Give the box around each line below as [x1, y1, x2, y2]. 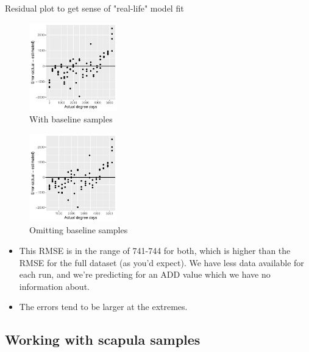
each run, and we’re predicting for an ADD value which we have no [19, 268, 271, 281]
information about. [19, 280, 90, 292]
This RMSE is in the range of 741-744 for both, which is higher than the [19, 244, 291, 256]
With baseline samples [29, 113, 113, 125]
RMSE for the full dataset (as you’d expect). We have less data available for [19, 256, 304, 269]
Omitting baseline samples [29, 224, 128, 236]
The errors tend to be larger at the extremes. [19, 300, 188, 313]
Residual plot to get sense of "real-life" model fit [5, 2, 184, 14]
